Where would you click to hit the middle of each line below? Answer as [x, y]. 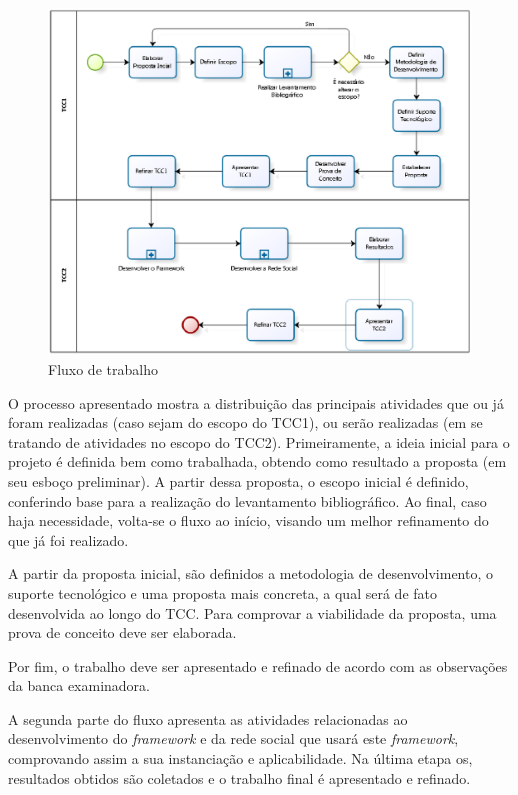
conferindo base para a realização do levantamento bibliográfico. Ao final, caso [247, 500]
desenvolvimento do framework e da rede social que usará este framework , [233, 738]
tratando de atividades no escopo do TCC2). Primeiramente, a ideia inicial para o [259, 441]
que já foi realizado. [68, 539]
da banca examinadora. [79, 685]
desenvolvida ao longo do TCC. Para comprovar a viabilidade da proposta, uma [252, 612]
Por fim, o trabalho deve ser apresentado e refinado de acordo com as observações [258, 665]
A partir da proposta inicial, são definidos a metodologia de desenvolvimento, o [250, 573]
